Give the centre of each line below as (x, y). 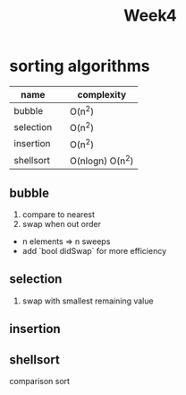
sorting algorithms (80, 66)
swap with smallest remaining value (88, 301)
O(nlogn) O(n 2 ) (102, 160)
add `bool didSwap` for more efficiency (94, 251)
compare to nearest (59, 215)
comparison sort (39, 382)
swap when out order (61, 224)
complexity (102, 94)
